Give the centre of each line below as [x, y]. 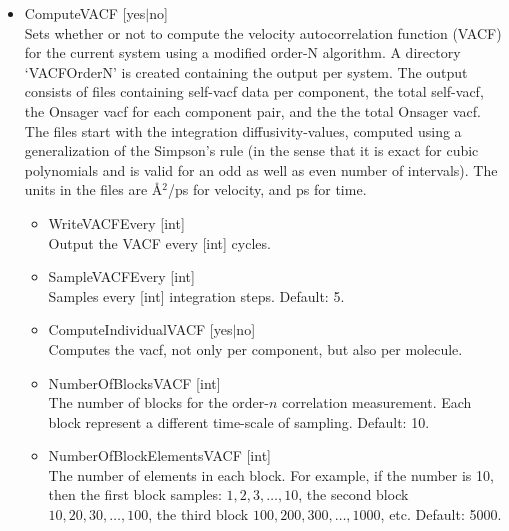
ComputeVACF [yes [85, 13]
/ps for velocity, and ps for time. [267, 189]
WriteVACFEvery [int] [116, 222]
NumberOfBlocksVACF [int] [134, 382]
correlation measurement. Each [377, 402]
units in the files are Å [93, 189]
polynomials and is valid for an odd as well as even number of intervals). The [261, 169]
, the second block [353, 494]
